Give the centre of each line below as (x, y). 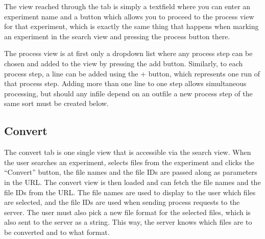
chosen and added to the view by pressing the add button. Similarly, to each (124, 63)
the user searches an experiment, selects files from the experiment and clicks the (129, 162)
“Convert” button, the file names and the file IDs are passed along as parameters (131, 172)
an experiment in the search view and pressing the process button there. (117, 36)
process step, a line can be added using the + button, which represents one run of (132, 73)
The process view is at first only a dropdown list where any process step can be (128, 53)
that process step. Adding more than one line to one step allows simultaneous (125, 83)
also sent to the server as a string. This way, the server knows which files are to (128, 222)
